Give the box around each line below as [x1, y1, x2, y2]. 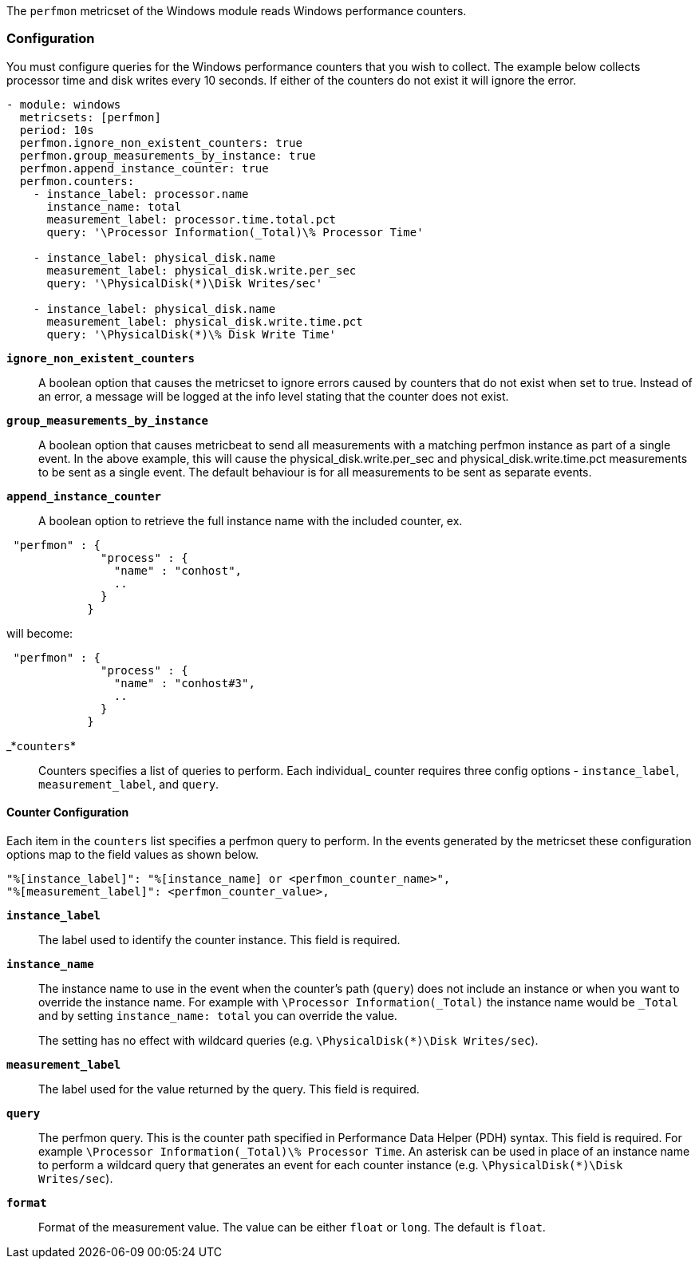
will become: [6, 626, 73, 640]
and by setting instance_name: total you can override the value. [38, 1008, 397, 1022]
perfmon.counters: [19, 174, 135, 188]
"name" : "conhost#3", [113, 676, 255, 690]
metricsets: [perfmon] [19, 110, 161, 124]
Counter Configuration [6, 805, 129, 820]
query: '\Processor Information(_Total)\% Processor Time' [46, 225, 424, 239]
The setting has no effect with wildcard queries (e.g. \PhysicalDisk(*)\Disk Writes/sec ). [38, 1033, 539, 1047]
